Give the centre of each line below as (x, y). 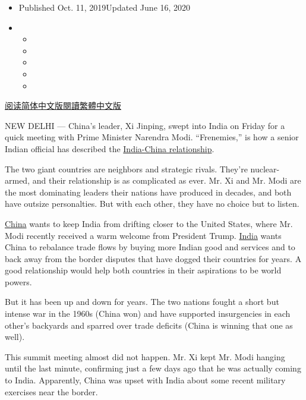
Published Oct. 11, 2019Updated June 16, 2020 (105, 7)
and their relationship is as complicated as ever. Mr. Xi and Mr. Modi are (167, 180)
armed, (18, 180)
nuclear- (265, 168)
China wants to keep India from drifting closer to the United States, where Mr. (149, 223)
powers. (18, 281)
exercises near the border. (51, 391)
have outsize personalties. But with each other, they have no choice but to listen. (152, 204)
